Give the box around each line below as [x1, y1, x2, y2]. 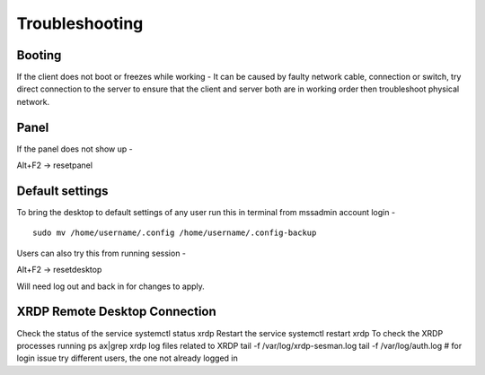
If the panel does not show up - [16, 144, 134, 154]
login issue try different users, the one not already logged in [16, 353, 238, 363]
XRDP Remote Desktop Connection [16, 304, 217, 319]
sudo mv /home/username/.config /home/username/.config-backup [32, 228, 317, 238]
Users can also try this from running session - [16, 248, 187, 258]
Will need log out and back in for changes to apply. [16, 281, 206, 292]
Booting [16, 48, 62, 63]
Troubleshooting [16, 13, 144, 33]
